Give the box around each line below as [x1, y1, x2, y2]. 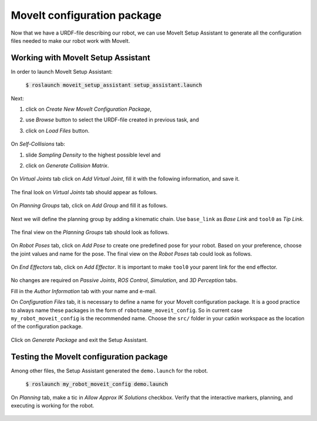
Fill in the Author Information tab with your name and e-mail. [11, 287, 157, 294]
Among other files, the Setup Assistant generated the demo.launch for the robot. [11, 367, 208, 374]
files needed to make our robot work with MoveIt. [11, 37, 130, 44]
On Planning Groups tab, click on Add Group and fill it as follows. [11, 202, 168, 209]
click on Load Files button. [25, 127, 90, 134]
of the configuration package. [11, 323, 83, 330]
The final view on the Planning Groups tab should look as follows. [11, 229, 170, 236]
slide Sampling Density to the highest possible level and [25, 151, 161, 158]
